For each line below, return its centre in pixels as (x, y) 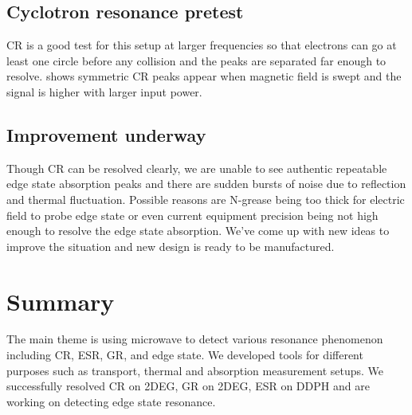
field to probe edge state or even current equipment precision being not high (192, 215)
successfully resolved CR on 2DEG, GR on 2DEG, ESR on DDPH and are (188, 386)
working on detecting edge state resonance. (111, 401)
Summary (61, 301)
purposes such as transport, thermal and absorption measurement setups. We (195, 370)
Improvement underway (106, 134)
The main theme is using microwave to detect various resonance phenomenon (195, 339)
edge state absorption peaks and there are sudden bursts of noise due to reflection (206, 184)
